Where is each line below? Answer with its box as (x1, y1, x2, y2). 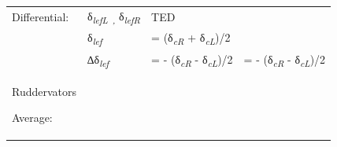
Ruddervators (12, 83, 77, 99)
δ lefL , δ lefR (87, 7, 141, 26)
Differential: (12, 9, 69, 25)
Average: (12, 109, 53, 126)
